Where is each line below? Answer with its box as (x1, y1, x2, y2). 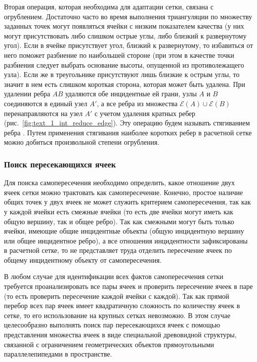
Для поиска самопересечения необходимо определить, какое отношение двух (4, 177, 235, 188)
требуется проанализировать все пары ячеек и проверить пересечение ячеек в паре (4, 281, 253, 291)
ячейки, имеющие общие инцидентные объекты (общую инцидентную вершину (4, 226, 244, 236)
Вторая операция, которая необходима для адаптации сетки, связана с (4, 1, 214, 11)
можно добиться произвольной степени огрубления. (4, 137, 160, 147)
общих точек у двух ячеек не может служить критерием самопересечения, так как (4, 197, 251, 207)
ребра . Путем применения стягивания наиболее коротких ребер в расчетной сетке (4, 127, 252, 137)
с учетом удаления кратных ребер (94, 108, 196, 118)
